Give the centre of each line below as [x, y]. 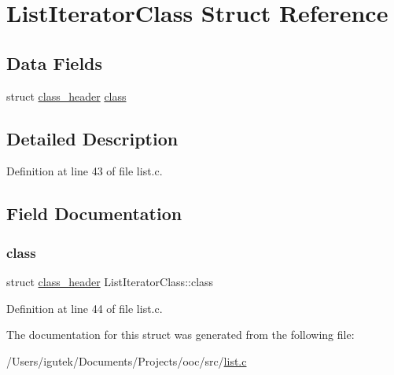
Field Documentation [94, 213]
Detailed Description [92, 138]
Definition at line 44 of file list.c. [85, 308]
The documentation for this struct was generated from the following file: [180, 335]
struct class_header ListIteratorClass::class [110, 281]
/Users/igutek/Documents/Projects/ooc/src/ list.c [127, 360]
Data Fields [55, 63]
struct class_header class [66, 96]
